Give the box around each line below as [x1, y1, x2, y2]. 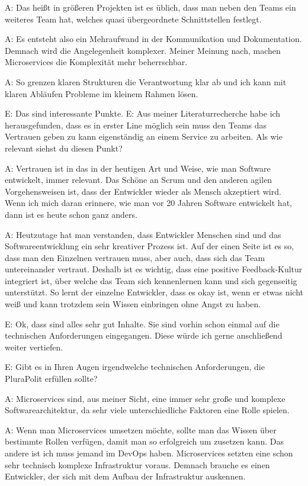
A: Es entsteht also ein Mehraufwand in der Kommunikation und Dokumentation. [5, 33, 302, 45]
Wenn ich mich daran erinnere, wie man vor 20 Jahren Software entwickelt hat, [5, 197, 292, 209]
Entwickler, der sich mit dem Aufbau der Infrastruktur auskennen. [5, 470, 246, 482]
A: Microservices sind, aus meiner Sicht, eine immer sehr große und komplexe [5, 392, 285, 404]
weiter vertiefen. [5, 340, 63, 353]
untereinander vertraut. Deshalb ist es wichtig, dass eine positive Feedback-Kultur [5, 263, 303, 275]
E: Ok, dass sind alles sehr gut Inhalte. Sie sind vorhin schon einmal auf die [5, 317, 280, 330]
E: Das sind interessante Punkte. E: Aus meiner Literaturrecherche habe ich [5, 107, 281, 120]
